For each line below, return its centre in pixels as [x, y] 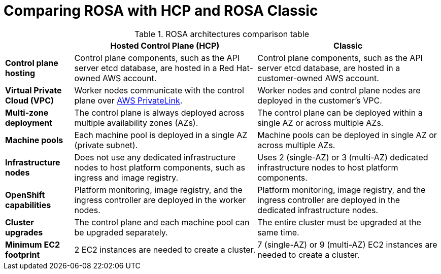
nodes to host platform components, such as [160, 167]
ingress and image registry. [126, 177]
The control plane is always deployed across [159, 112]
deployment [29, 123]
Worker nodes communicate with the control [159, 90]
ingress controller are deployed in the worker [160, 200]
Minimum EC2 [33, 244]
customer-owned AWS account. [318, 78]
